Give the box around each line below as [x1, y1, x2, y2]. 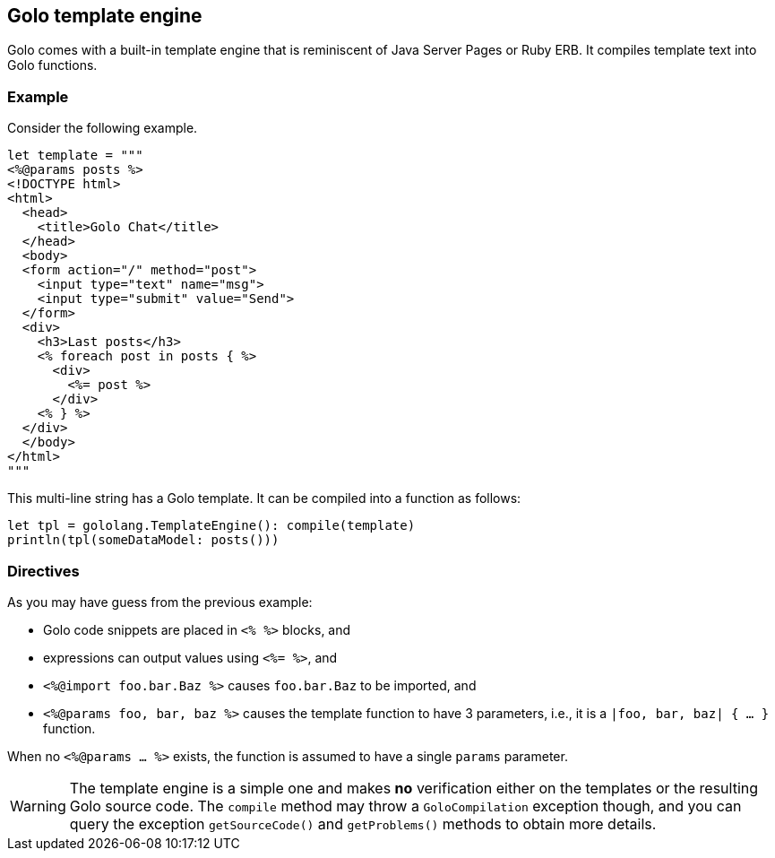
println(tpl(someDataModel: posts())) [7, 533, 280, 548]
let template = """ [7, 148, 143, 163]
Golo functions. [7, 57, 98, 74]
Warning [10, 796, 66, 815]
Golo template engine [7, 4, 202, 27]
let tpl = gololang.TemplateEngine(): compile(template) [7, 518, 416, 533]
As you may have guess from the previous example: [7, 594, 313, 610]
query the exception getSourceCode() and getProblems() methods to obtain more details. [69, 814, 657, 833]
